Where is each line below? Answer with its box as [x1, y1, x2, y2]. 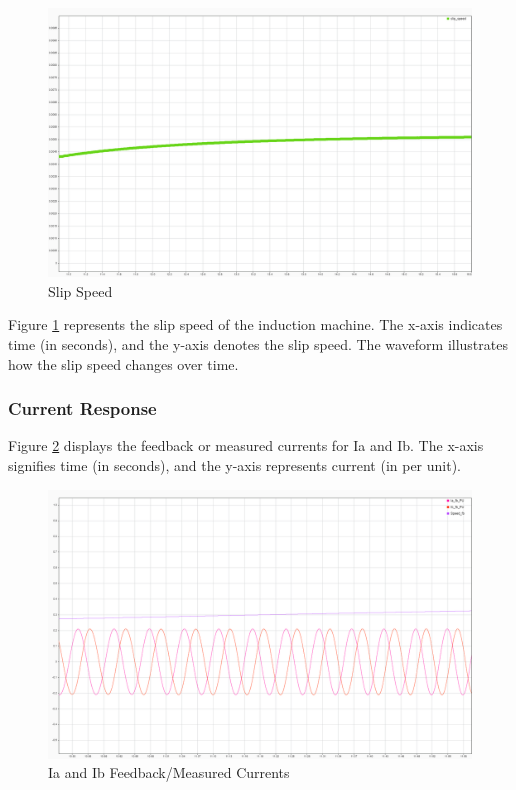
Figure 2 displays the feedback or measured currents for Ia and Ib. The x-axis [8, 435, 484, 456]
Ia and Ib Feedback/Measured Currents [48, 762, 290, 783]
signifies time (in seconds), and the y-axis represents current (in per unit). [8, 454, 462, 475]
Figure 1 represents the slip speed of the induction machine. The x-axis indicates [8, 314, 503, 335]
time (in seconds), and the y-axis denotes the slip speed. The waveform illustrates [8, 333, 508, 354]
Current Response [8, 396, 157, 421]
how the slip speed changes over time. [8, 353, 239, 374]
